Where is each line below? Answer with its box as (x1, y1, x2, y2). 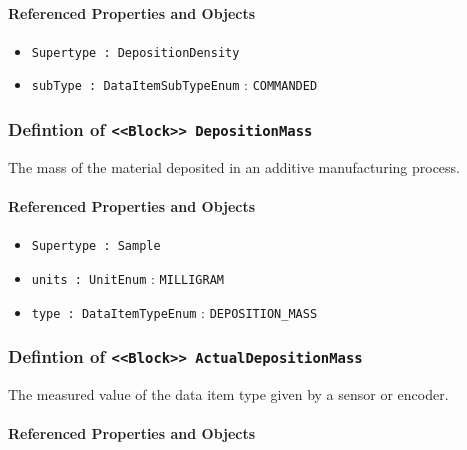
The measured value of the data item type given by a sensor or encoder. (8, 384, 449, 405)
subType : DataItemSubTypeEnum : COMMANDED (31, 74, 318, 95)
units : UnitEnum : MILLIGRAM (31, 267, 224, 288)
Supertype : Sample (31, 239, 161, 254)
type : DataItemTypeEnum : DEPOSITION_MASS (31, 301, 318, 322)
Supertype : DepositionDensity (31, 45, 240, 60)
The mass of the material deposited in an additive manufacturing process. (8, 156, 461, 177)
